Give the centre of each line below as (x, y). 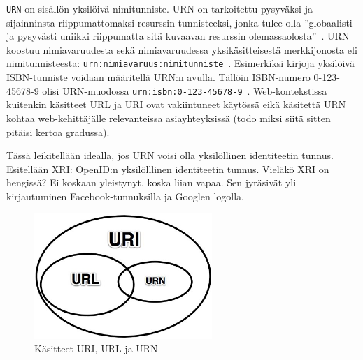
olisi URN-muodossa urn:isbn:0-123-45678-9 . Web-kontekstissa (185, 90)
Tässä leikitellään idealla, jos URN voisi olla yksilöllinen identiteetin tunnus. (170, 155)
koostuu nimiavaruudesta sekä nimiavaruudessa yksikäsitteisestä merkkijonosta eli (182, 49)
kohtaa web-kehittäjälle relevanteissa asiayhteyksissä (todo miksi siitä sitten (169, 118)
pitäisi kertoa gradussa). (58, 132)
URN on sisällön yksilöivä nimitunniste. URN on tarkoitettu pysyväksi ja (159, 8)
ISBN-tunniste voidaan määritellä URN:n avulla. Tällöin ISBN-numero (158, 77)
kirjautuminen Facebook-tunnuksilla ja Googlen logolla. (125, 196)
